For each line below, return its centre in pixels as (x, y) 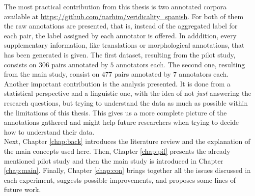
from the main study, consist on (52, 74)
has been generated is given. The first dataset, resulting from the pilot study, (120, 54)
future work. (23, 189)
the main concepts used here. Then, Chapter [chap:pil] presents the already (117, 151)
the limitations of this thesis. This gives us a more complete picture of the (115, 112)
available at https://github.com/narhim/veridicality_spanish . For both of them (124, 16)
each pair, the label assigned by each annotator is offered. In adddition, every (120, 35)
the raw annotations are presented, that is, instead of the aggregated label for (121, 26)
